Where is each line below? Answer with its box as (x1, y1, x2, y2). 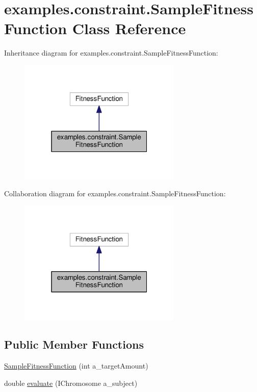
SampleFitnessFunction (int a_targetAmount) (4, 360, 148, 371)
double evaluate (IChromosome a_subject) (4, 377, 138, 388)
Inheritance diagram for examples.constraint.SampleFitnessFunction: (4, 47, 218, 58)
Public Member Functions (4, 336, 144, 352)
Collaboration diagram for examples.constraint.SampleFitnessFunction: (4, 188, 226, 199)
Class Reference (72, 18, 186, 39)
